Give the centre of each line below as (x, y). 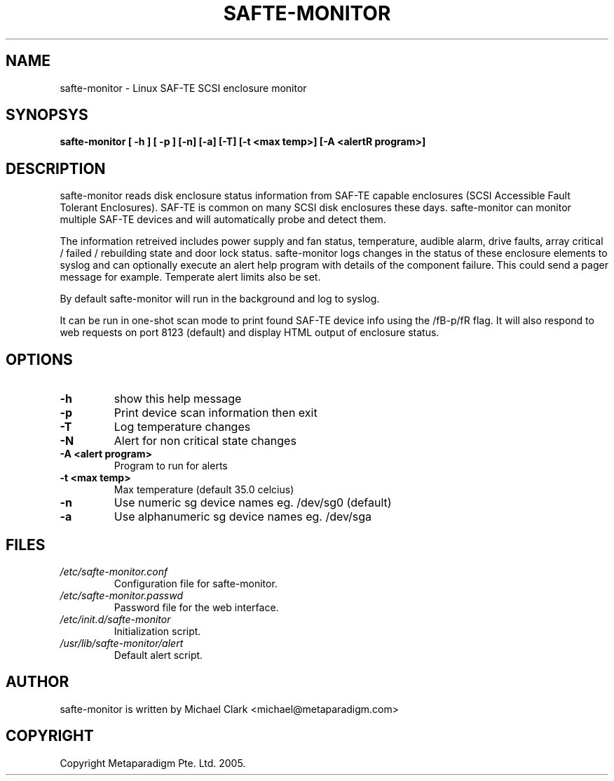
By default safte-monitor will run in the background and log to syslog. (220, 299)
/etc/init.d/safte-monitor (115, 619)
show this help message (178, 399)
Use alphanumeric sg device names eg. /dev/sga (243, 517)
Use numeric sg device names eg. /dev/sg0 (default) (253, 503)
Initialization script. (157, 631)
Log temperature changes (182, 427)
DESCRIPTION (56, 168)
